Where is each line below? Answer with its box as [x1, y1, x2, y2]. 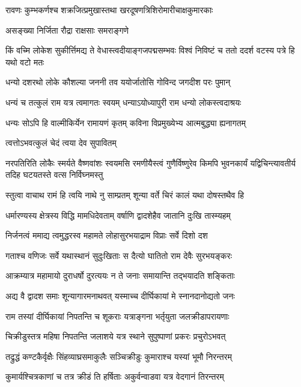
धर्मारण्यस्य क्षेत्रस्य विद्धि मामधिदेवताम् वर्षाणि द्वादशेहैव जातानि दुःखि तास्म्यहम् [5, 209, 231, 221]
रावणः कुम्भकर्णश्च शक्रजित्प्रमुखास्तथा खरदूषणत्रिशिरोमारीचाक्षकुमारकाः [5, 4, 213, 16]
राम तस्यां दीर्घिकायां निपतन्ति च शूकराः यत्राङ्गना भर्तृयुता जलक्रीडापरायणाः [5, 309, 230, 322]
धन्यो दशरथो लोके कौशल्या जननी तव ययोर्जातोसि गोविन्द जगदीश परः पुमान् [5, 76, 231, 88]
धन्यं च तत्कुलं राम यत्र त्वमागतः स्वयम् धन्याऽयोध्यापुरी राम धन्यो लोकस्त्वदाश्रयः [5, 96, 242, 108]
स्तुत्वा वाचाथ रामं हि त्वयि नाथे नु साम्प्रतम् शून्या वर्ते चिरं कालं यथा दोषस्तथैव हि [5, 188, 245, 201]
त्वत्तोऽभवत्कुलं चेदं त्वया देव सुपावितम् [5, 136, 117, 149]
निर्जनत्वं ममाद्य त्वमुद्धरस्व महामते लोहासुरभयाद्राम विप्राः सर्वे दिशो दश [5, 229, 208, 242]
